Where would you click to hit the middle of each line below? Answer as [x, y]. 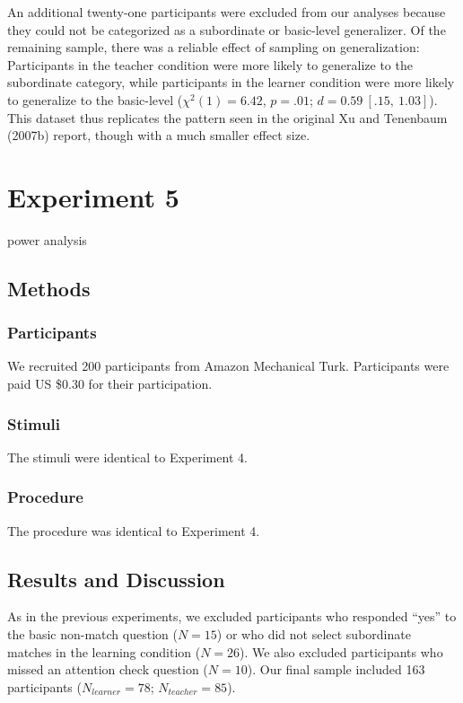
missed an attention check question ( [108, 669]
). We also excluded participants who [341, 651]
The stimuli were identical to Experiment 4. [127, 457]
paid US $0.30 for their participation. [110, 384]
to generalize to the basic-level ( [95, 99]
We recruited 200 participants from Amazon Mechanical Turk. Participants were [228, 366]
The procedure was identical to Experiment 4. [134, 530]
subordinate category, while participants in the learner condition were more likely [231, 82]
